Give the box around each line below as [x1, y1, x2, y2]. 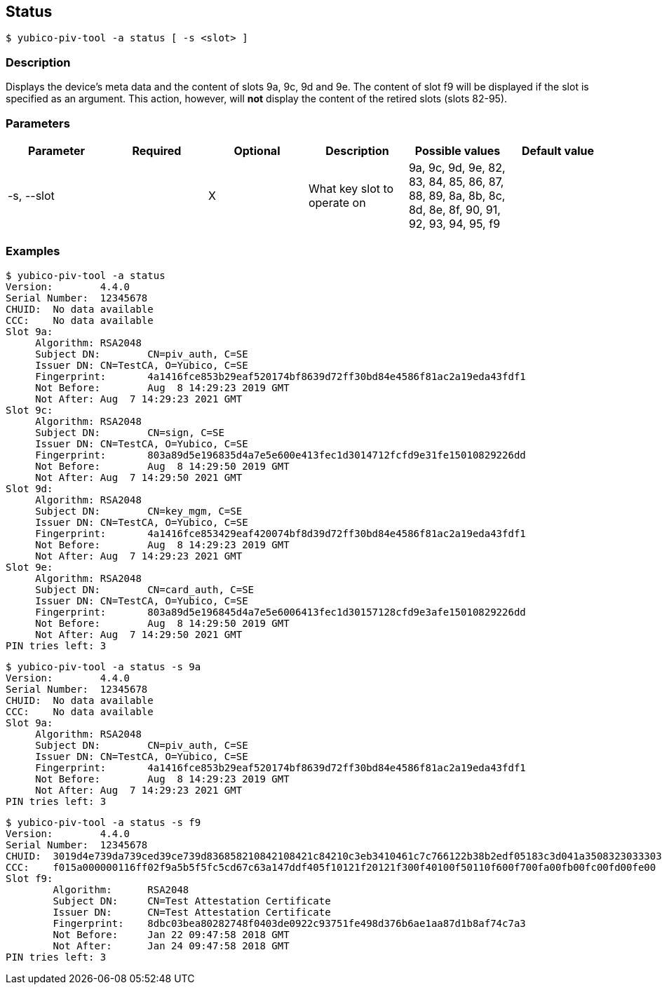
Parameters [6, 116, 70, 130]
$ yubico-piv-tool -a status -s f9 [6, 816, 201, 828]
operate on [308, 195, 366, 210]
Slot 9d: [6, 482, 53, 494]
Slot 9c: [6, 404, 53, 416]
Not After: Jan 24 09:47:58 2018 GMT [53, 940, 290, 951]
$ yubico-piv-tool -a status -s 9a [6, 660, 201, 672]
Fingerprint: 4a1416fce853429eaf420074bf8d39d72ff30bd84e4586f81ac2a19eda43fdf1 [35, 527, 526, 539]
